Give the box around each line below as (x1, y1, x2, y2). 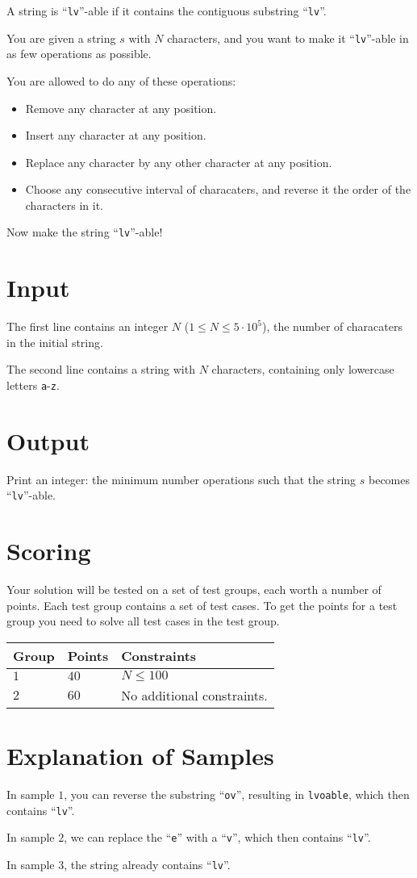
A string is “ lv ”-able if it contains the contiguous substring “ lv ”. (6, 2, 327, 19)
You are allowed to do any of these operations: (6, 72, 236, 89)
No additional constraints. (121, 685, 268, 704)
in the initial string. (6, 333, 103, 350)
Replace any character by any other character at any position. (25, 153, 332, 170)
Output (6, 424, 90, 457)
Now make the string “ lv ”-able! (6, 224, 163, 240)
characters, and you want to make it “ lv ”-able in (167, 29, 409, 46)
